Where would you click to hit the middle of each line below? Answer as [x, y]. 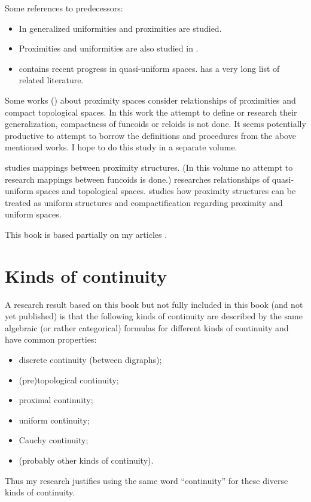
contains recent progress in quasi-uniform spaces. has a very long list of [149, 68]
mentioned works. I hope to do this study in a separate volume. [121, 147]
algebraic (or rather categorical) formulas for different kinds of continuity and [147, 327]
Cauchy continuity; [54, 440]
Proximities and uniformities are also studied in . [109, 48]
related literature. [51, 80]
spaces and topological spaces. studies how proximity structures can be [166, 191]
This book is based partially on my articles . [86, 234]
